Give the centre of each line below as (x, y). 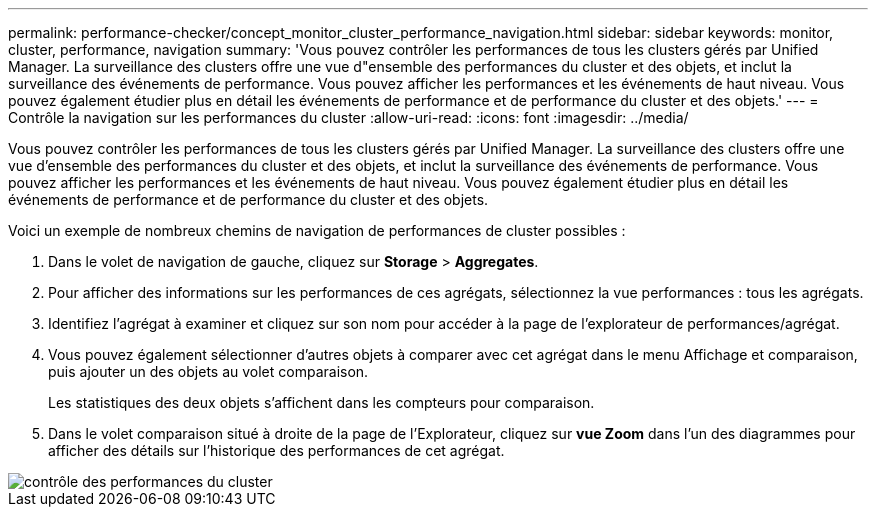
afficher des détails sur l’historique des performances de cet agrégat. (276, 450)
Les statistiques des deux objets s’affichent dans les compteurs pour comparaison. (321, 402)
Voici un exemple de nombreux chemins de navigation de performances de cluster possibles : (317, 230)
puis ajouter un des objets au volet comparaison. (208, 371)
